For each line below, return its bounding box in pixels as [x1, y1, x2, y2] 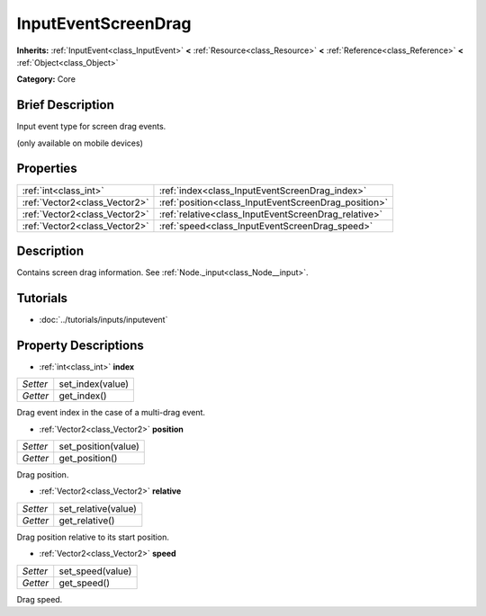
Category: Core [16, 74, 76, 85]
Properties [16, 161, 77, 176]
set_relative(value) [58, 502, 137, 514]
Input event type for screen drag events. [16, 121, 166, 132]
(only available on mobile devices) [16, 138, 143, 148]
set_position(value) [58, 441, 139, 453]
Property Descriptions [16, 337, 144, 353]
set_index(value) [58, 378, 130, 390]
